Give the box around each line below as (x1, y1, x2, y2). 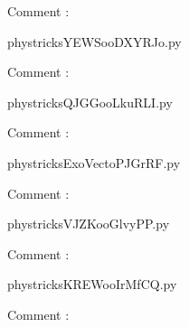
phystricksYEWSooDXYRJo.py (7, 32, 182, 51)
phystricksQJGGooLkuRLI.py (7, 92, 173, 111)
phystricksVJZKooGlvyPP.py (7, 214, 170, 233)
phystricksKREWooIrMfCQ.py (7, 275, 177, 294)
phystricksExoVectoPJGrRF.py (7, 153, 181, 172)
